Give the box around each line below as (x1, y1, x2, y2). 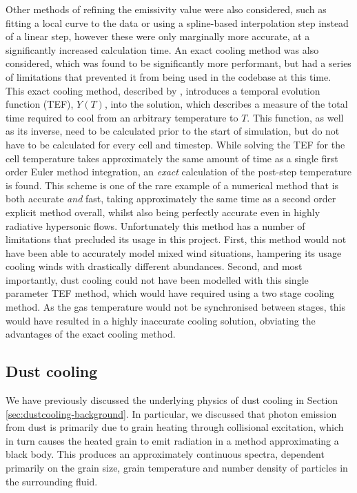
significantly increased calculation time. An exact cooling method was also (6, 42, 319, 57)
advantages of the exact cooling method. (6, 327, 176, 341)
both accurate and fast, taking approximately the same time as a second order (6, 191, 336, 206)
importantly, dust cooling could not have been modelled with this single (6, 272, 309, 287)
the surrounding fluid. (6, 474, 98, 488)
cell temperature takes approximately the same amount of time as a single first (6, 151, 338, 165)
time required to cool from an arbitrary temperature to (6, 110, 238, 124)
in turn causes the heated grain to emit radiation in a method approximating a (6, 433, 339, 447)
